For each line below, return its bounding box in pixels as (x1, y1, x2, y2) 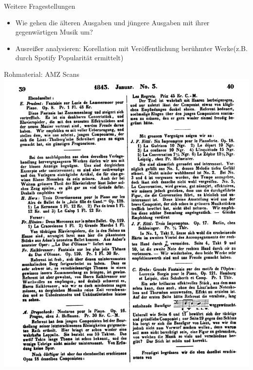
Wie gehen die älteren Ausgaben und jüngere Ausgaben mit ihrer (15, 17, 210, 27)
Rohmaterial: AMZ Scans (4, 69, 80, 79)
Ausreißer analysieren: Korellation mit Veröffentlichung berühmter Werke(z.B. (15, 43, 248, 53)
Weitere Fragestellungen (4, 1, 75, 11)
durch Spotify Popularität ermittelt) (15, 53, 124, 63)
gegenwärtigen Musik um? (15, 27, 93, 37)
